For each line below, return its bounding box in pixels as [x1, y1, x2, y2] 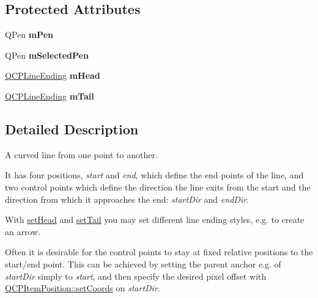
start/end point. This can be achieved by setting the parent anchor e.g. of [5, 257, 281, 270]
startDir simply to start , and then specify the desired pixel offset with [5, 269, 267, 282]
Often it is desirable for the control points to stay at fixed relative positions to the [5, 245, 313, 258]
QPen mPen [5, 28, 53, 41]
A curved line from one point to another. [5, 148, 158, 161]
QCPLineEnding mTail [5, 89, 94, 102]
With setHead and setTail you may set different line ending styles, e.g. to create [5, 213, 305, 226]
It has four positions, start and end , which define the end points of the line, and [5, 169, 304, 181]
